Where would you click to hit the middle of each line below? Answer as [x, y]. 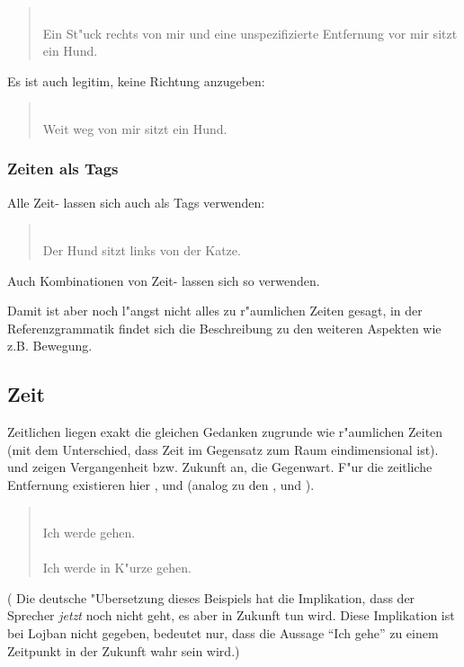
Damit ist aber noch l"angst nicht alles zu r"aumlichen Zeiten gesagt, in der [215, 311]
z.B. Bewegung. [50, 346]
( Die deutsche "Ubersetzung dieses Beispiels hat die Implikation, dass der [211, 597]
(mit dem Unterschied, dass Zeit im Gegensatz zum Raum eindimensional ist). [223, 449]
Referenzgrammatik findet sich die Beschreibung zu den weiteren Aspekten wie [224, 328]
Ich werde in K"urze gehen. [117, 568]
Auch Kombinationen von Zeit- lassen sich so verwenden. [164, 280]
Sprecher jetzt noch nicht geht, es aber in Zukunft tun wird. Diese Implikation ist [231, 615]
